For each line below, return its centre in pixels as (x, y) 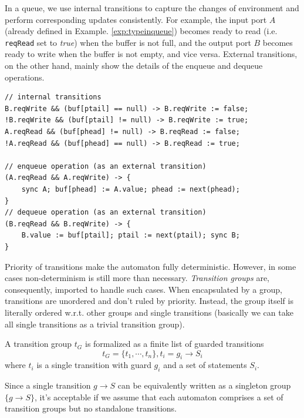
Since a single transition (48, 385)
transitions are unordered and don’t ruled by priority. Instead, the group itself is (149, 301)
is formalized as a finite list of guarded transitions (175, 344)
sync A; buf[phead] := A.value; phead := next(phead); (131, 189)
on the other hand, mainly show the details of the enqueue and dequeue (134, 66)
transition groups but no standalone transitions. (91, 408)
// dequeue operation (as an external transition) (106, 213)
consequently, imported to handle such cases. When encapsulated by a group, (143, 289)
